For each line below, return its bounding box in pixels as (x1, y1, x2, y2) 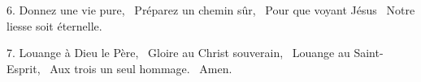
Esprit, (7, 59, 41, 76)
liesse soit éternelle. (7, 17, 102, 34)
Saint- (354, 44, 384, 61)
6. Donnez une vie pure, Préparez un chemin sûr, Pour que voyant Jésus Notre (7, 2, 415, 18)
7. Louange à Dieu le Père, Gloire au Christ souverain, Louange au (7, 44, 350, 61)
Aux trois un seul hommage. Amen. (50, 59, 232, 76)
